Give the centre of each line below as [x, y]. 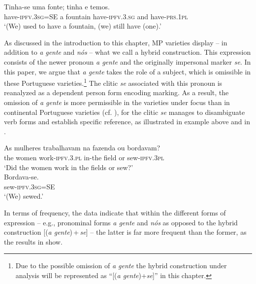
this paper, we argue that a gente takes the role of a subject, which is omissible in [128, 71]
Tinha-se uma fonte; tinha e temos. [57, 6]
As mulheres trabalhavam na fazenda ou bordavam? [82, 148]
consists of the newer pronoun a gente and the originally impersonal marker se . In [128, 61]
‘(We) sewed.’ [24, 196]
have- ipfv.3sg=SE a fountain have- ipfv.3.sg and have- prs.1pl [96, 16]
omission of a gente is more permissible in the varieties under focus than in [117, 102]
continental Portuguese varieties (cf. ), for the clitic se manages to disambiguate [125, 112]
